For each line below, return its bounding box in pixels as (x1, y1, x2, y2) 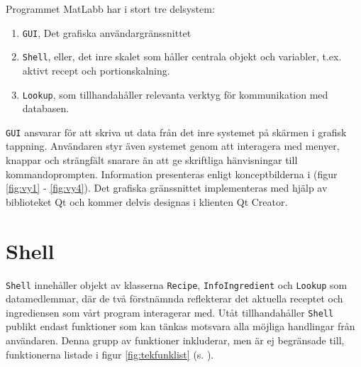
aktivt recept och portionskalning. (22, 62, 170, 77)
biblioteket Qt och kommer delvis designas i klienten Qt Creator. (6, 194, 288, 209)
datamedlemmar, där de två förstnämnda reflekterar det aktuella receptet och (6, 291, 343, 306)
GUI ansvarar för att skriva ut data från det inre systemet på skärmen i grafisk (6, 124, 347, 139)
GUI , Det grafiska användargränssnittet (22, 25, 191, 40)
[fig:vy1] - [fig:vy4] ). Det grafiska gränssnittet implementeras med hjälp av (6, 180, 328, 195)
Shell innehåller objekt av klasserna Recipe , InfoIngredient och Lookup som (6, 277, 348, 292)
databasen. (22, 101, 70, 116)
